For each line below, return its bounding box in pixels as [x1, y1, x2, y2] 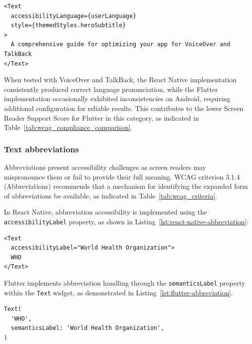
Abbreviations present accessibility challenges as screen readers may [4, 162, 206, 172]
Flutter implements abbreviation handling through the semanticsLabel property [4, 277, 245, 288]
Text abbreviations [4, 143, 79, 155]
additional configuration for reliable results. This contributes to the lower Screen [4, 103, 244, 113]
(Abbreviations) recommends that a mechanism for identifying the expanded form [4, 181, 248, 191]
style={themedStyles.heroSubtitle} [11, 22, 126, 29]
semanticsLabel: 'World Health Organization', [11, 325, 164, 332]
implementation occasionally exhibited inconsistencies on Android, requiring [4, 93, 231, 104]
